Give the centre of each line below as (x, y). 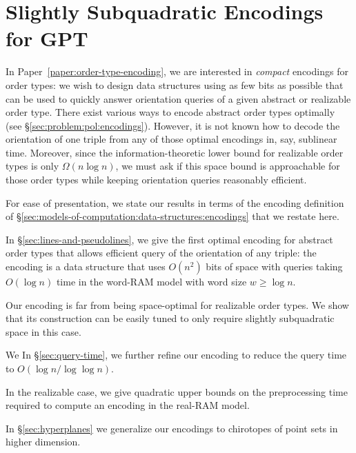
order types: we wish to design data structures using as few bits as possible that (175, 84)
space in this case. (43, 331)
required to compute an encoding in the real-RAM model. (128, 405)
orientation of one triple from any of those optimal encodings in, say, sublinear (171, 139)
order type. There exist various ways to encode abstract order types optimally (170, 112)
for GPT (47, 38)
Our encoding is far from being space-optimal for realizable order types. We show (177, 304)
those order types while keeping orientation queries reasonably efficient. (156, 180)
